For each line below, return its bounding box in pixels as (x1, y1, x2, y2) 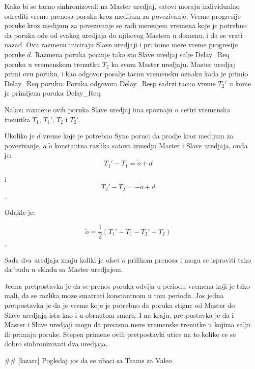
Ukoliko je (4, 131, 35, 141)
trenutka (4, 114, 30, 124)
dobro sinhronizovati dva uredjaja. (4, 338, 108, 349)
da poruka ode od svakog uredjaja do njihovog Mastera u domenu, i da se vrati (4, 30, 243, 40)
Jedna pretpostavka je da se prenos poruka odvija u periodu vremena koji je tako (4, 280, 250, 291)
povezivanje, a (4, 140, 47, 150)
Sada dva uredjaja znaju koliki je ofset (4, 254, 120, 265)
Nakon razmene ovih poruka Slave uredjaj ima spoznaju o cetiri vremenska (4, 104, 230, 114)
